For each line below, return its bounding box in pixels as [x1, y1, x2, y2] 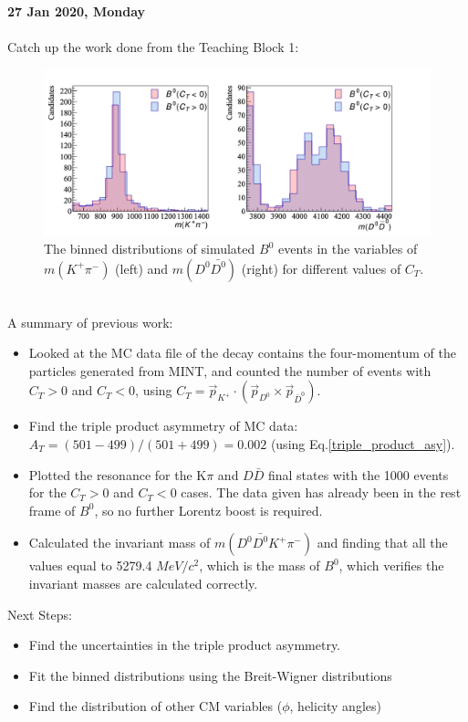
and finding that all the [317, 533, 448, 552]
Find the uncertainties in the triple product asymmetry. [28, 635, 341, 654]
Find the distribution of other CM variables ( [28, 696, 283, 716]
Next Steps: [7, 604, 72, 623]
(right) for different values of [241, 258, 401, 277]
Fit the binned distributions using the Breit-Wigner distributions [28, 665, 392, 685]
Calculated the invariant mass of [28, 533, 211, 552]
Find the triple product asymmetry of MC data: [28, 416, 298, 435]
